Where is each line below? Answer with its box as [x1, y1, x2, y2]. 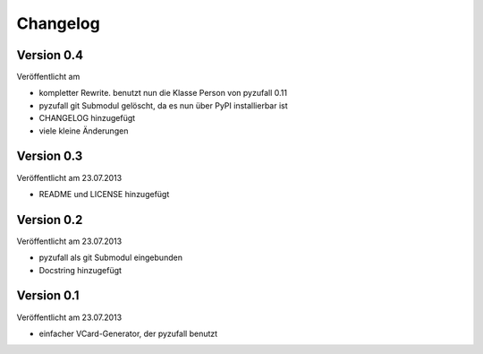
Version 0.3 [16, 149, 83, 164]
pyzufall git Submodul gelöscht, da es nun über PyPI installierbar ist [38, 99, 288, 111]
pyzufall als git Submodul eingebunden [38, 252, 183, 263]
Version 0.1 [16, 288, 80, 304]
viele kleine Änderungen [38, 125, 129, 136]
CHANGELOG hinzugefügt [38, 113, 136, 124]
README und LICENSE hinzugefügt [38, 188, 170, 199]
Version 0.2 [16, 212, 83, 228]
